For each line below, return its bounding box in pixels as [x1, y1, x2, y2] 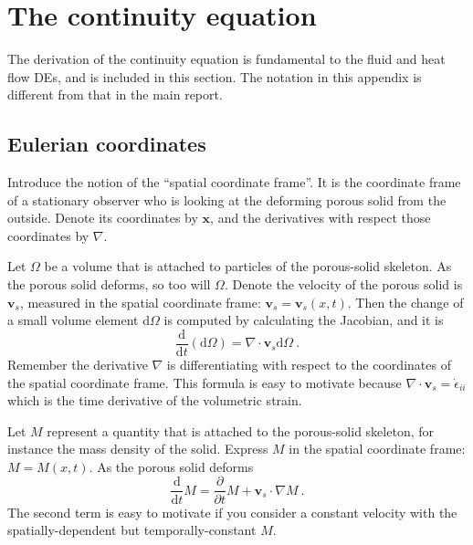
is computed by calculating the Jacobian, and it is [163, 310, 444, 330]
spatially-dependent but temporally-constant [7, 520, 257, 540]
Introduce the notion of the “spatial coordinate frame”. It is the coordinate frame [7, 173, 461, 192]
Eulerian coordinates [7, 130, 206, 158]
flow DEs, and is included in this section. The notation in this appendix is [7, 67, 422, 86]
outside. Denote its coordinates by [7, 208, 198, 227]
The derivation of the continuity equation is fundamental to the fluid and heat [7, 49, 446, 68]
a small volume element [7, 310, 139, 330]
